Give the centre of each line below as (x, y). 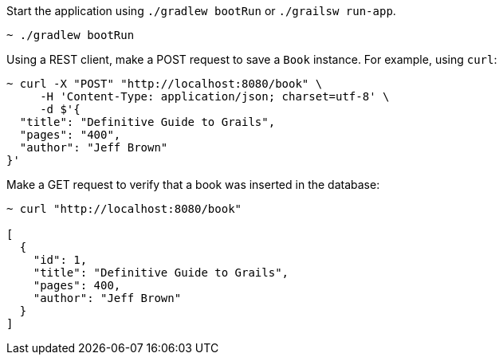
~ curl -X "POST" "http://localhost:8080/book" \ (165, 84)
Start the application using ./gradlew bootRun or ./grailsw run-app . (201, 11)
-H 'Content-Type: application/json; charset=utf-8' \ (215, 96)
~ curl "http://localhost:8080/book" (124, 209)
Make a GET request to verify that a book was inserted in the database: (193, 184)
